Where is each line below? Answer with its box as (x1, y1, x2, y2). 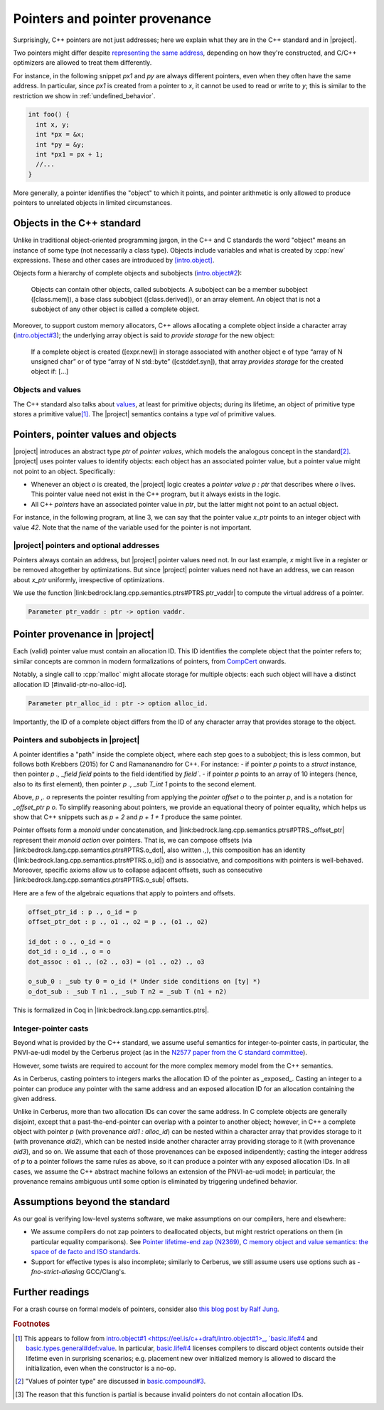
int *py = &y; (36, 140, 85, 149)
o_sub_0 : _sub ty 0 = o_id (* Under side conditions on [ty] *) (28, 977, 261, 986)
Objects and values (13, 385, 82, 395)
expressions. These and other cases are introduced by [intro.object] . (13, 256, 215, 264)
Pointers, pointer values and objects (13, 428, 177, 441)
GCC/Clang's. (85, 1267, 127, 1275)
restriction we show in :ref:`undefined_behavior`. (13, 91, 156, 100)
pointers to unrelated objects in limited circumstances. (13, 199, 172, 207)
